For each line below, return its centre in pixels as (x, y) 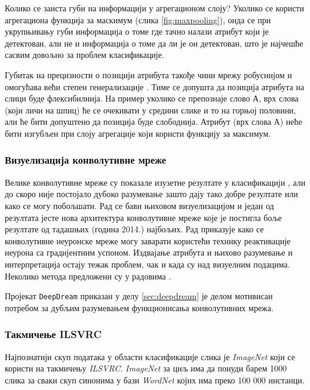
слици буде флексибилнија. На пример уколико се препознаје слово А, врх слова (152, 98)
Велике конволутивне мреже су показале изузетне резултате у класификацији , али (155, 182)
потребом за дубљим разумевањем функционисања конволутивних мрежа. (139, 307)
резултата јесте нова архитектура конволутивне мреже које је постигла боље (143, 217)
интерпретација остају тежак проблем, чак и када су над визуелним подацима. (148, 264)
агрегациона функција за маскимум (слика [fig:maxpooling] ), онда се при (138, 19)
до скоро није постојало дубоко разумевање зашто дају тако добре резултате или (151, 194)
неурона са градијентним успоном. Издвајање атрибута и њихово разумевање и (149, 252)
